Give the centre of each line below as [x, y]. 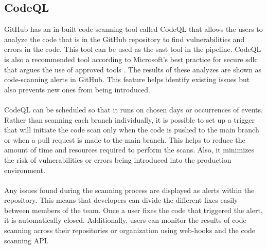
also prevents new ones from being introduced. [77, 89]
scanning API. [26, 240]
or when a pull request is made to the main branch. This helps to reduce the [125, 139]
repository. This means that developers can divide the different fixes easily [121, 200]
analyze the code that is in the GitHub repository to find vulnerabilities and [124, 39]
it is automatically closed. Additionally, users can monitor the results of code [125, 220]
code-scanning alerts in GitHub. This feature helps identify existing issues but [127, 79]
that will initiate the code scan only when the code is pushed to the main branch [132, 130]
